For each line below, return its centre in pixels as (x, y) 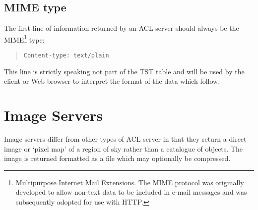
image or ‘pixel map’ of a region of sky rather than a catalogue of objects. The (123, 148)
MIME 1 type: (24, 39)
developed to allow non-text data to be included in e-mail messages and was (131, 192)
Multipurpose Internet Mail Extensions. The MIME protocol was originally (130, 182)
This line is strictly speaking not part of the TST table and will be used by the (124, 71)
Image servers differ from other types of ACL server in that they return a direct (125, 139)
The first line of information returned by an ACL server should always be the (122, 28)
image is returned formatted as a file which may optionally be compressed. (117, 158)
